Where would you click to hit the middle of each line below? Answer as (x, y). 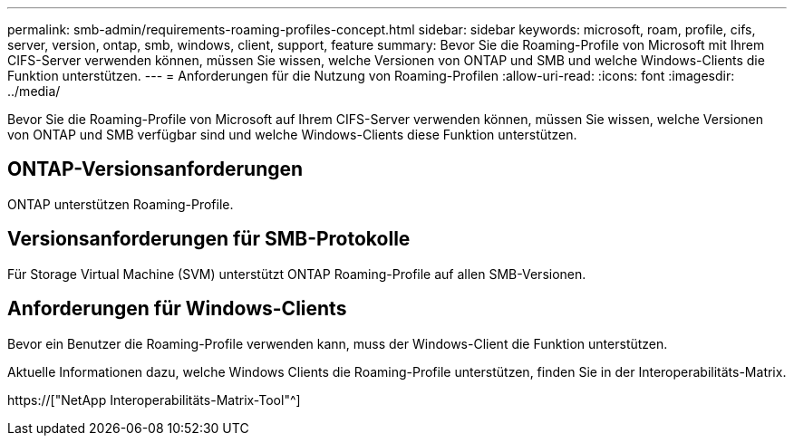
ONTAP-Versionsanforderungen (155, 169)
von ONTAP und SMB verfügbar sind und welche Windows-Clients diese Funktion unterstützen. (292, 135)
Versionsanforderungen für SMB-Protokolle (209, 239)
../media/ (34, 91)
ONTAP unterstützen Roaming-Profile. (121, 204)
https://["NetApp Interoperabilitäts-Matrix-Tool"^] (154, 400)
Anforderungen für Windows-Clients (177, 309)
